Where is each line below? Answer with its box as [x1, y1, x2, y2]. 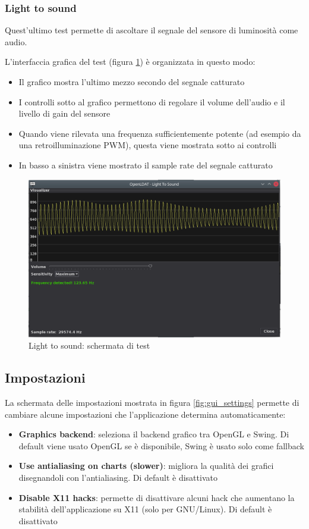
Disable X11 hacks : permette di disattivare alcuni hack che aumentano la [18, 491, 295, 503]
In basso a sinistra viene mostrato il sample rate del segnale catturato [18, 158, 273, 171]
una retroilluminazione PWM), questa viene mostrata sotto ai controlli [18, 139, 277, 151]
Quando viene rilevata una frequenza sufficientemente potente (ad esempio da [18, 127, 301, 139]
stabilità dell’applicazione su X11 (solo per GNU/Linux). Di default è [18, 503, 272, 515]
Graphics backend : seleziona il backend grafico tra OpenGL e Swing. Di [18, 428, 289, 440]
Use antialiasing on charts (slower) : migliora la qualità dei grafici [18, 459, 274, 472]
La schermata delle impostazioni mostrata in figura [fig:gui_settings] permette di [5, 396, 299, 408]
